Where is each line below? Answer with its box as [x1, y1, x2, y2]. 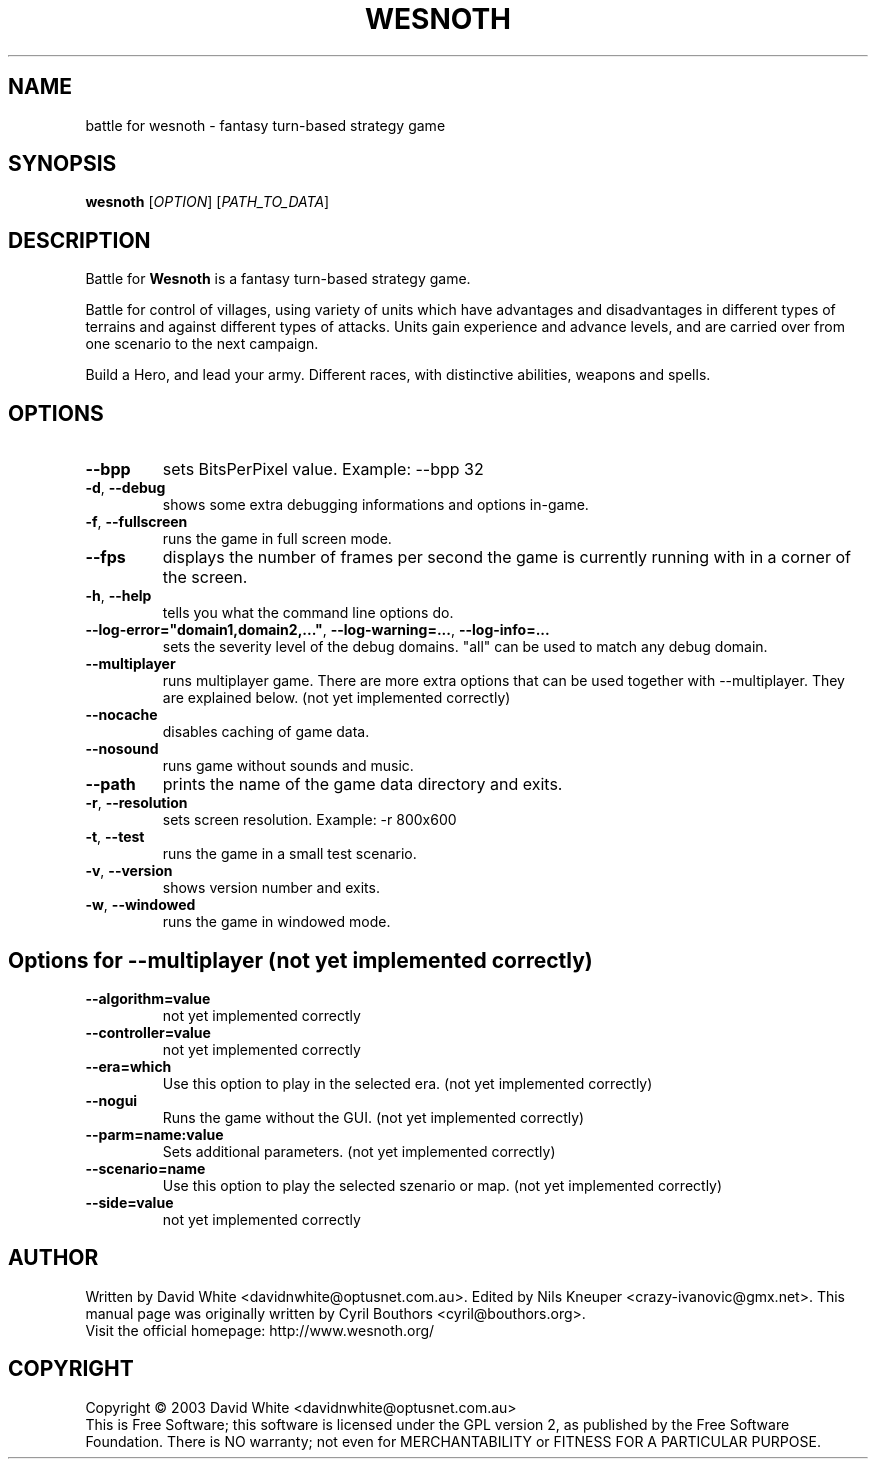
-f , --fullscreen [85, 513, 188, 531]
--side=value [85, 1193, 174, 1211]
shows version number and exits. [162, 879, 380, 897]
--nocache [85, 706, 158, 724]
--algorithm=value [85, 989, 211, 1007]
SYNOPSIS [8, 151, 117, 177]
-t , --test [85, 828, 145, 846]
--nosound [85, 740, 159, 758]
